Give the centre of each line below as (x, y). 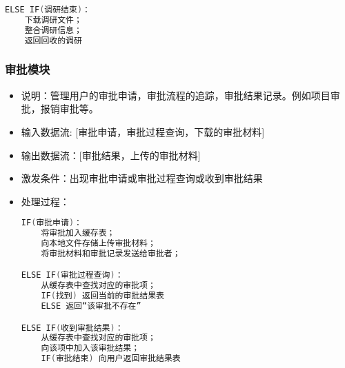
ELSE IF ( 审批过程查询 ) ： (72, 275)
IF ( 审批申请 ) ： (51, 223)
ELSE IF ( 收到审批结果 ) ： (72, 328)
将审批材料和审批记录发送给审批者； (111, 253)
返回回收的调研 (53, 40)
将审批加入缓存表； (78, 233)
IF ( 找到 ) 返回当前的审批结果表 (102, 296)
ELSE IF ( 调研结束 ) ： (48, 10)
